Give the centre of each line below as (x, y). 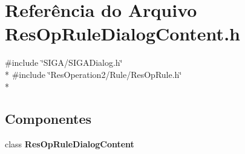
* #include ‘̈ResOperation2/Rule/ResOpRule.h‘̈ (93, 74)
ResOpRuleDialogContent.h (122, 34)
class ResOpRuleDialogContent (70, 144)
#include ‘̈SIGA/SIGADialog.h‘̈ (64, 63)
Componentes (48, 119)
